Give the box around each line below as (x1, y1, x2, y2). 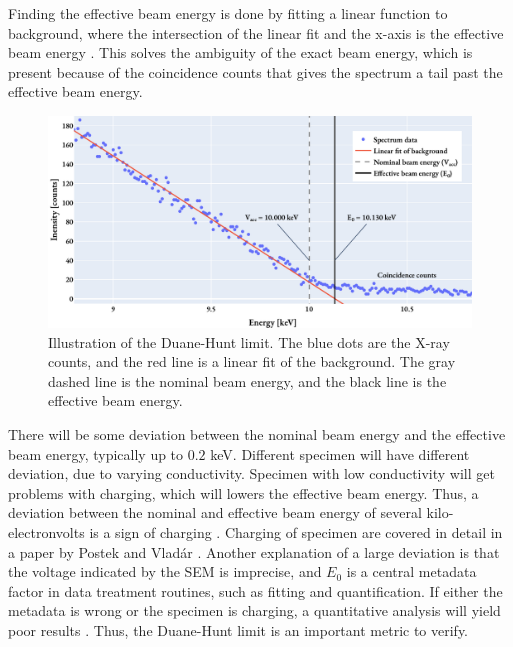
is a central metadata (346, 561, 477, 582)
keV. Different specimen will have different (210, 443, 470, 464)
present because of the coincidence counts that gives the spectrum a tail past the (8, 61, 503, 82)
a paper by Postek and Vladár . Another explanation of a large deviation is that (8, 541, 500, 562)
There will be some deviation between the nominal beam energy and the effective (8, 423, 506, 444)
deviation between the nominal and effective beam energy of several (8, 502, 422, 523)
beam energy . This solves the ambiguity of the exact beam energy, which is (8, 42, 473, 63)
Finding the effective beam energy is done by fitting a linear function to (8, 3, 448, 23)
